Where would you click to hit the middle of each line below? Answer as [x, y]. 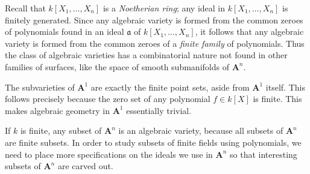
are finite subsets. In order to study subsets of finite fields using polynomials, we [153, 142]
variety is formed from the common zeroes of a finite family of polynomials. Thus [155, 43]
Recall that [25, 8]
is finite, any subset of [61, 130]
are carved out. [85, 166]
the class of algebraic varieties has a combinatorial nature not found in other [146, 55]
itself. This [285, 87]
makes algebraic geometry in [57, 110]
